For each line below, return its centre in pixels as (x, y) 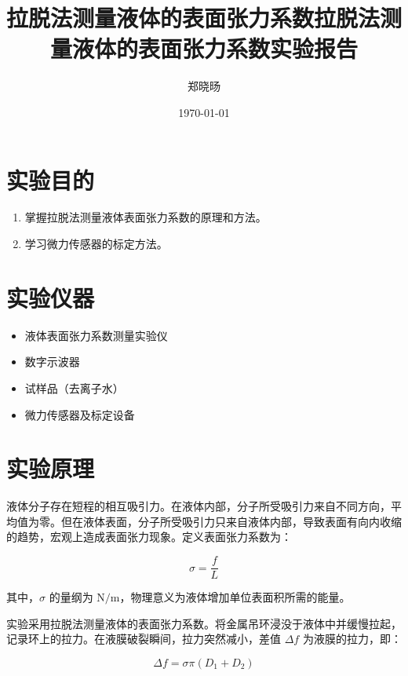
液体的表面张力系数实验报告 (215, 48)
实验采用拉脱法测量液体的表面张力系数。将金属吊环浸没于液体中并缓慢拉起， (204, 623)
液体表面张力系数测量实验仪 (96, 335)
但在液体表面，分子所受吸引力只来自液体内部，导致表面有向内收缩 (231, 521)
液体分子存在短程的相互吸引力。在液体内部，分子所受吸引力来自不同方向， (199, 506)
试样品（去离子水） (74, 387)
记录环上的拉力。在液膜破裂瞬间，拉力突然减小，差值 (144, 639)
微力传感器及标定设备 (80, 414)
